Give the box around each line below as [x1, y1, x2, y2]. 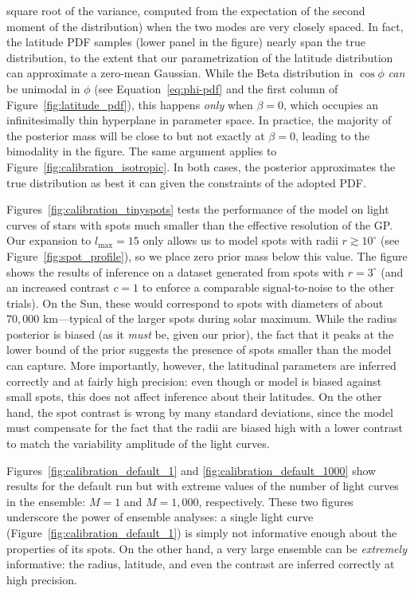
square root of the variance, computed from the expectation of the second [6, 2, 365, 18]
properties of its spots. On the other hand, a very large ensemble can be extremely [6, 540, 407, 556]
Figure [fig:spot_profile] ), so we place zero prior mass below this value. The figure [6, 247, 408, 264]
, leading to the [295, 127, 370, 143]
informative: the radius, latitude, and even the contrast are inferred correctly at [6, 556, 395, 572]
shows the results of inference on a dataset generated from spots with [6, 263, 345, 280]
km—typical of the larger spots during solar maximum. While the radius [42, 310, 397, 327]
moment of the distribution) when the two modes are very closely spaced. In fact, [6, 18, 404, 34]
